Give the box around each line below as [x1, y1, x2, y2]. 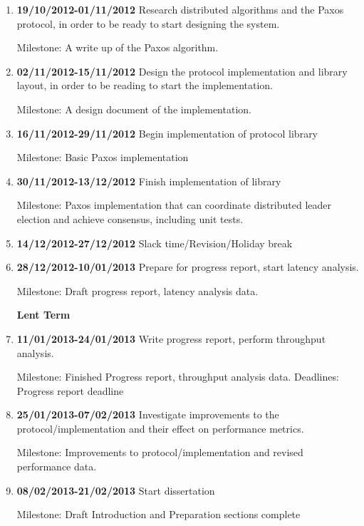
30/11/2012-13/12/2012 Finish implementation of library [16, 173, 281, 188]
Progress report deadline [16, 383, 124, 398]
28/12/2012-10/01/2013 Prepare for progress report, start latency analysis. [16, 259, 359, 274]
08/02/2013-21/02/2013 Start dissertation [16, 483, 215, 497]
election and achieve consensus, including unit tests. [16, 211, 244, 226]
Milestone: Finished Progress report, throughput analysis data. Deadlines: [16, 369, 339, 384]
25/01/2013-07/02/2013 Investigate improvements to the [16, 407, 279, 422]
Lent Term [16, 307, 71, 322]
